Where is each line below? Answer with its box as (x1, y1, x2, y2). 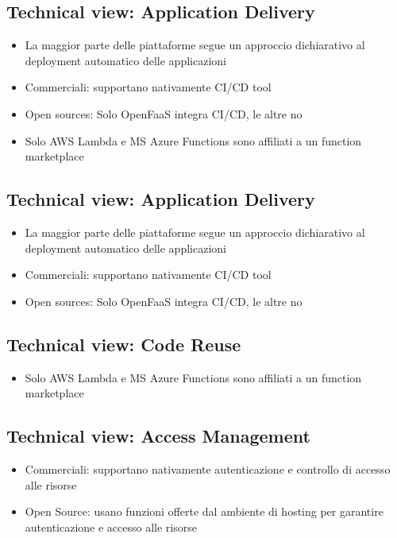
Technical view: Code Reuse (6, 331, 241, 356)
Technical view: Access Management (6, 424, 310, 448)
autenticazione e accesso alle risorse (25, 518, 197, 535)
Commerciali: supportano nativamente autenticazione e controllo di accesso (25, 460, 391, 477)
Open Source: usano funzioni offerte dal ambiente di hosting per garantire (25, 503, 384, 520)
